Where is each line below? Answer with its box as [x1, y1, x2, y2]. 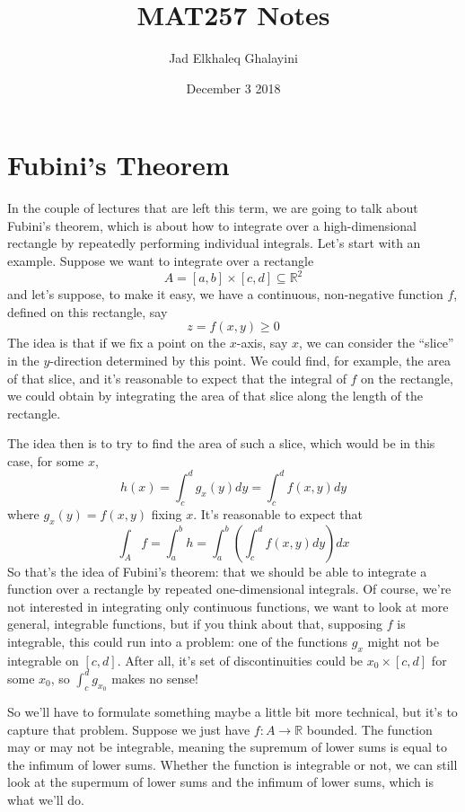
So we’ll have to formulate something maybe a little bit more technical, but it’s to [7, 702, 458, 721]
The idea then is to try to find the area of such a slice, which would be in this [7, 434, 435, 453]
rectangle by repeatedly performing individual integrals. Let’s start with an [7, 234, 421, 252]
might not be [367, 631, 439, 650]
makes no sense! [111, 668, 198, 687]
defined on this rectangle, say [7, 302, 168, 321]
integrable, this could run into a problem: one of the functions [7, 631, 348, 650]
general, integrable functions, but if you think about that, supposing [7, 614, 383, 633]
